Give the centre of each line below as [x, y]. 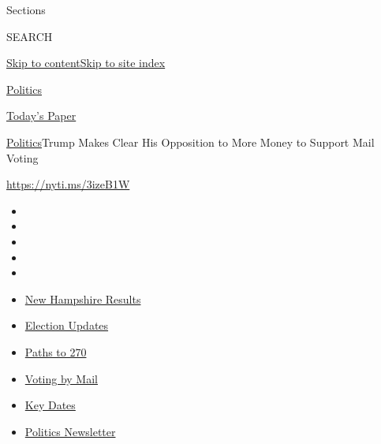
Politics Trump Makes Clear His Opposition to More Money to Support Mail [190, 142]
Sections [26, 9]
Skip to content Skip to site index [86, 63]
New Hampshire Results [83, 298]
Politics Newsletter [70, 431]
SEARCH [30, 36]
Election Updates [67, 325]
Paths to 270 [56, 351]
